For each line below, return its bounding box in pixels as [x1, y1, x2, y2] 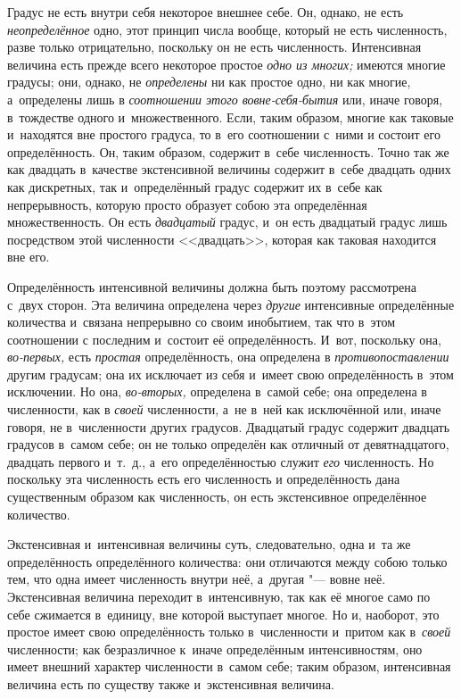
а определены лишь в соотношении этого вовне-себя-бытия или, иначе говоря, [7, 89, 443, 108]
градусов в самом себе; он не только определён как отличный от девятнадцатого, [7, 435, 449, 454]
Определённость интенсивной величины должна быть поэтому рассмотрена [7, 277, 417, 295]
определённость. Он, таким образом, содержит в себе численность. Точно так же [7, 142, 449, 161]
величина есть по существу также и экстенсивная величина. [7, 674, 334, 693]
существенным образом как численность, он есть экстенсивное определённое [7, 487, 427, 506]
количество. [7, 504, 70, 523]
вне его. [7, 247, 50, 266]
